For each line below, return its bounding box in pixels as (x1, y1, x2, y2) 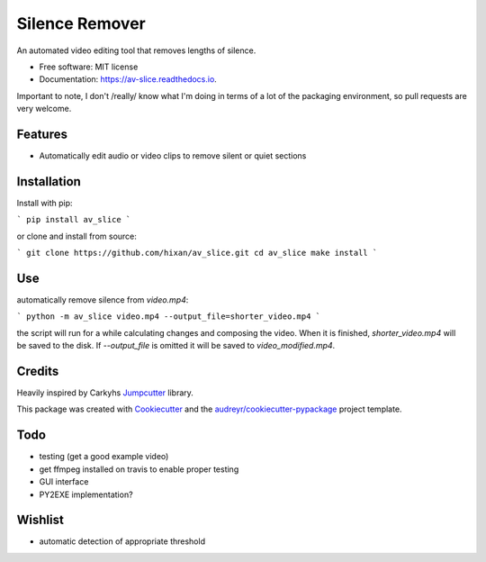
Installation (16, 174, 81, 189)
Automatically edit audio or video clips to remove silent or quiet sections (39, 150, 307, 161)
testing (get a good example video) (39, 451, 169, 462)
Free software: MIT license (39, 61, 139, 72)
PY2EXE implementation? (39, 489, 134, 500)
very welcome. (16, 104, 72, 114)
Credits (16, 363, 59, 378)
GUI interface (39, 476, 89, 487)
